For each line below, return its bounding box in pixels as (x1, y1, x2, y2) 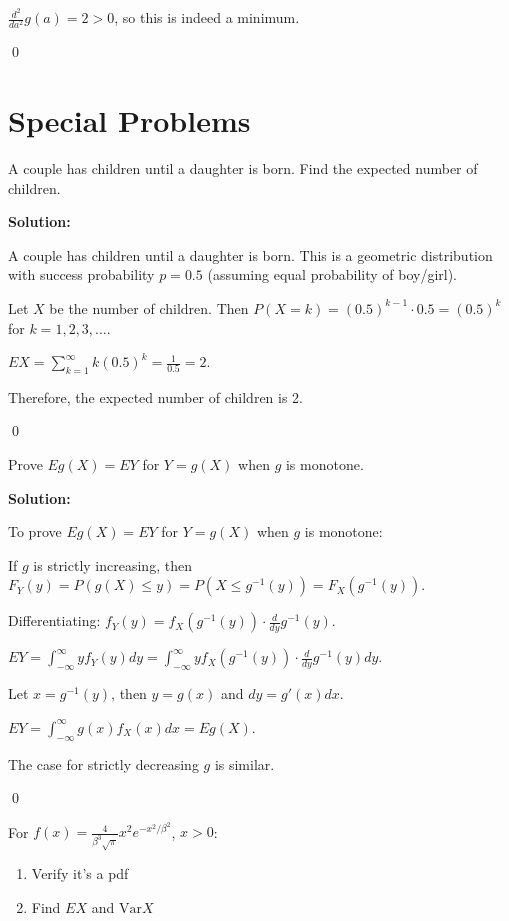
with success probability (8, 264, 155, 285)
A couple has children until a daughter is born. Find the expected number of (8, 157, 478, 178)
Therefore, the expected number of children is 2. (8, 386, 304, 407)
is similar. (214, 753, 275, 774)
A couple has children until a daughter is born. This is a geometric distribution (8, 244, 493, 265)
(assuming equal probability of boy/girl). (207, 264, 458, 285)
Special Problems (8, 100, 251, 140)
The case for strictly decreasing (8, 753, 199, 774)
